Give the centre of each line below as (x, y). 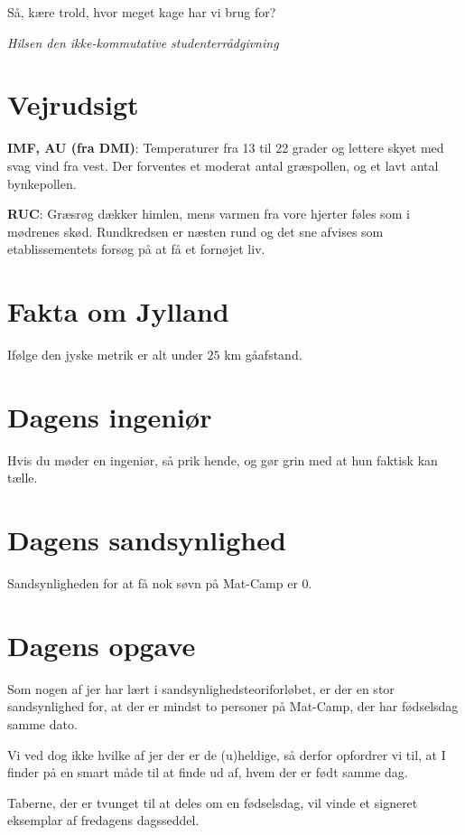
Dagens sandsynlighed (147, 540)
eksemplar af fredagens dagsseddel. (103, 820)
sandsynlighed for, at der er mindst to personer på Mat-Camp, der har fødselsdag (233, 706)
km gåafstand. (263, 354)
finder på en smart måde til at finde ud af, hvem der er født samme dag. (208, 772)
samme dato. (42, 723)
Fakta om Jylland (118, 311)
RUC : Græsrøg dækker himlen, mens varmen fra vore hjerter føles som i (209, 214)
